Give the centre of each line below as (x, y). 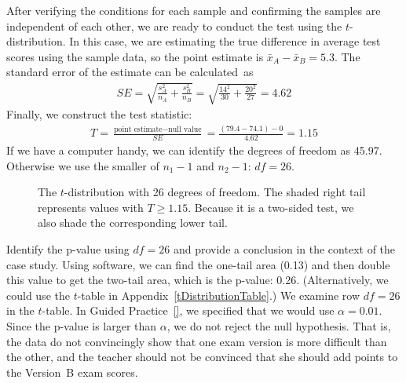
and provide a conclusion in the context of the (284, 249)
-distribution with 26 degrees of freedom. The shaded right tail (215, 192)
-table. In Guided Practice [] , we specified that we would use (188, 310)
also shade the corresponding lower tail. (133, 223)
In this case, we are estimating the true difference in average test (225, 41)
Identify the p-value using (68, 249)
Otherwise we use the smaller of (83, 165)
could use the (38, 295)
